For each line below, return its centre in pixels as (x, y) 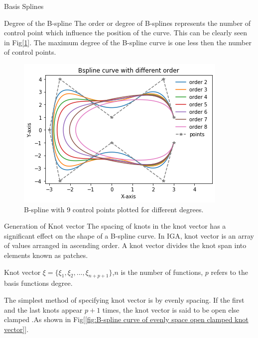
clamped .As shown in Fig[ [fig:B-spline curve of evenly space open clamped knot (126, 319)
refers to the (229, 272)
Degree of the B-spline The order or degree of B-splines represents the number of (128, 23)
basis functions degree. (38, 283)
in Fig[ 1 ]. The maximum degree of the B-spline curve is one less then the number (128, 42)
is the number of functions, (162, 272)
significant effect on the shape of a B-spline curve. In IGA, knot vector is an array (129, 235)
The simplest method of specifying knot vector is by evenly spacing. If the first (124, 299)
